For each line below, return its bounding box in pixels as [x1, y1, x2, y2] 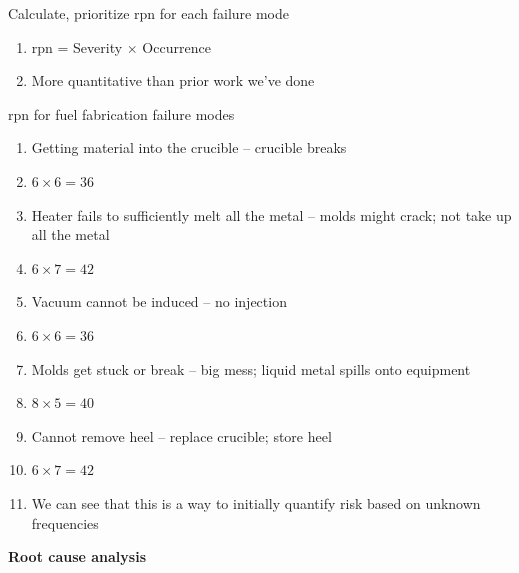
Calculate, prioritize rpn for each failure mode [8, 3, 290, 23]
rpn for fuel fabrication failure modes [8, 103, 235, 124]
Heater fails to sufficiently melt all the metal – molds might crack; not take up [31, 204, 512, 225]
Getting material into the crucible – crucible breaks [31, 137, 347, 158]
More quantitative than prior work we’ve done [31, 70, 315, 91]
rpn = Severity [31, 36, 123, 57]
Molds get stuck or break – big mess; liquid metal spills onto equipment [31, 358, 471, 379]
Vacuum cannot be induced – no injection [31, 291, 287, 312]
